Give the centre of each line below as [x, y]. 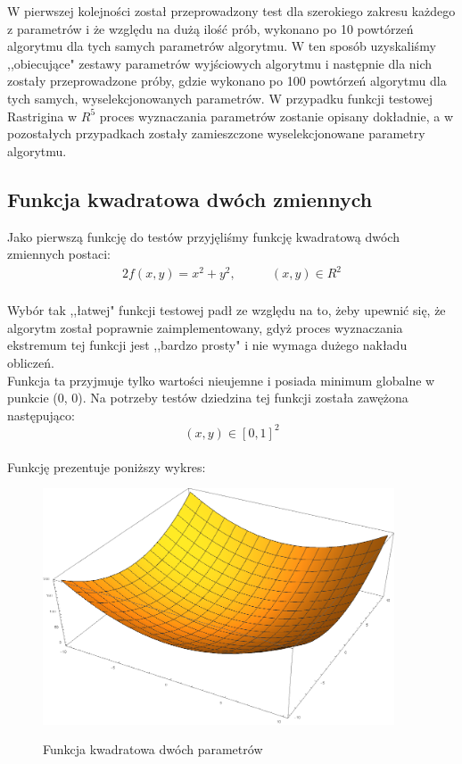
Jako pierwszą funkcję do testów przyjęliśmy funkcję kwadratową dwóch [203, 236]
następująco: [41, 415]
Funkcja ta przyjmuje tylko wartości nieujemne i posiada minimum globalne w [221, 380]
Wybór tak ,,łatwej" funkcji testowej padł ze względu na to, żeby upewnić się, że [227, 310]
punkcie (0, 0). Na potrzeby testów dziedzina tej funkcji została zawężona [208, 398]
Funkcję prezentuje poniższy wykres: [107, 466]
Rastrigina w [42, 116]
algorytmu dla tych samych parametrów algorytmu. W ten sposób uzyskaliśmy [222, 46]
